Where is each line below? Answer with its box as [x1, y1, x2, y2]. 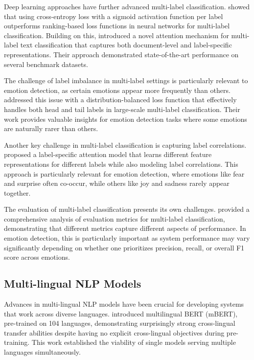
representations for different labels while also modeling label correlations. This [4, 158, 238, 169]
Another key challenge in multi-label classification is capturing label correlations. [4, 139, 247, 150]
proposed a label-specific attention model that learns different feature [4, 149, 212, 159]
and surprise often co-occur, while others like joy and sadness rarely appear [4, 178, 230, 188]
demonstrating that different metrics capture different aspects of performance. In [4, 223, 246, 233]
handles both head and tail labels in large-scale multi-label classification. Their [4, 104, 240, 114]
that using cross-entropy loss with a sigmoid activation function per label [4, 11, 223, 21]
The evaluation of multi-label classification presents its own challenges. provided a [4, 204, 250, 214]
